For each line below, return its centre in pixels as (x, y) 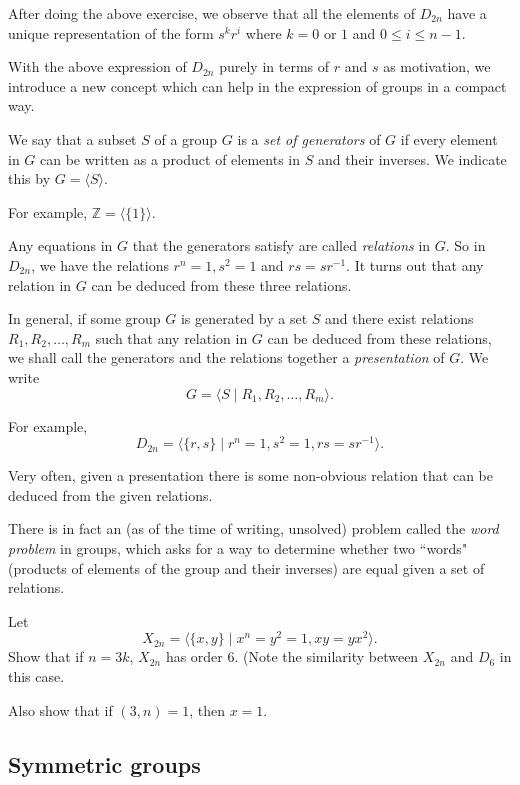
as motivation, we (437, 66)
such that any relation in (171, 337)
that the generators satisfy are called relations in (281, 245)
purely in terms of (274, 66)
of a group (186, 138)
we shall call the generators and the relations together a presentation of (226, 357)
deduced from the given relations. (110, 494)
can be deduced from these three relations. (221, 284)
